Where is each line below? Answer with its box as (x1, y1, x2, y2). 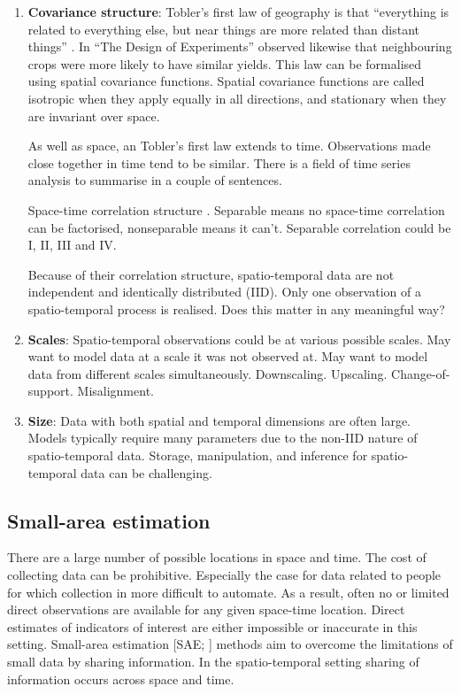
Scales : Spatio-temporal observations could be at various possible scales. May (27, 329, 451, 348)
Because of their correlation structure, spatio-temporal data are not (27, 265, 395, 283)
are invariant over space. (27, 106, 160, 125)
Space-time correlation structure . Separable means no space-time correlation (27, 200, 445, 219)
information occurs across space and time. (7, 669, 234, 688)
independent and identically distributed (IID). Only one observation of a (27, 282, 422, 301)
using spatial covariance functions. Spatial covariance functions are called (27, 72, 425, 90)
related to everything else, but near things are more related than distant (27, 19, 420, 38)
